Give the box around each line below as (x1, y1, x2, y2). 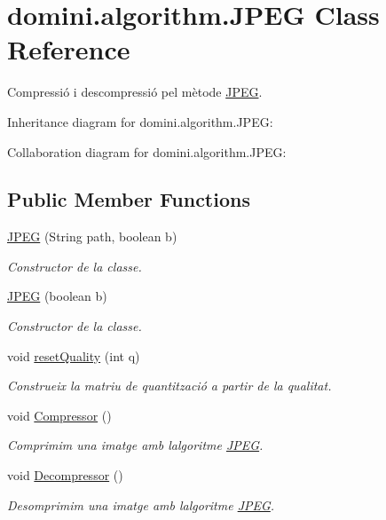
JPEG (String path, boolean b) (7, 227, 177, 246)
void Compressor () (7, 406, 112, 424)
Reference (7, 31, 130, 67)
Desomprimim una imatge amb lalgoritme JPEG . (7, 495, 275, 514)
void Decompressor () (7, 466, 123, 485)
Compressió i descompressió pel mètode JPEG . (7, 83, 263, 101)
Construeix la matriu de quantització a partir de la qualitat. (7, 376, 332, 395)
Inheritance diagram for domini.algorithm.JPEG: (7, 112, 273, 130)
